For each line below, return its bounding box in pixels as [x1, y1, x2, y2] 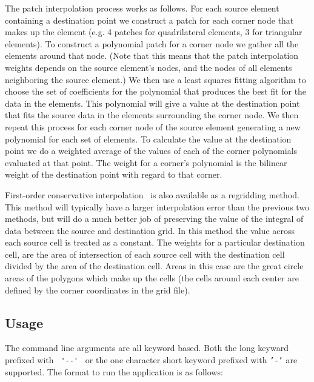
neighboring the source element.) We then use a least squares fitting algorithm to [5, 73, 306, 85]
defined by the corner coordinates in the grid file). [5, 283, 190, 296]
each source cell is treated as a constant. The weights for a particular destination [5, 236, 305, 249]
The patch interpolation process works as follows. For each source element [5, 2, 279, 14]
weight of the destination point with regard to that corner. [5, 168, 222, 181]
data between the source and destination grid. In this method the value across [5, 224, 295, 236]
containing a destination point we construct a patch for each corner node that [5, 13, 294, 26]
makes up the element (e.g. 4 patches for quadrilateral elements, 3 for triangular [5, 25, 302, 38]
